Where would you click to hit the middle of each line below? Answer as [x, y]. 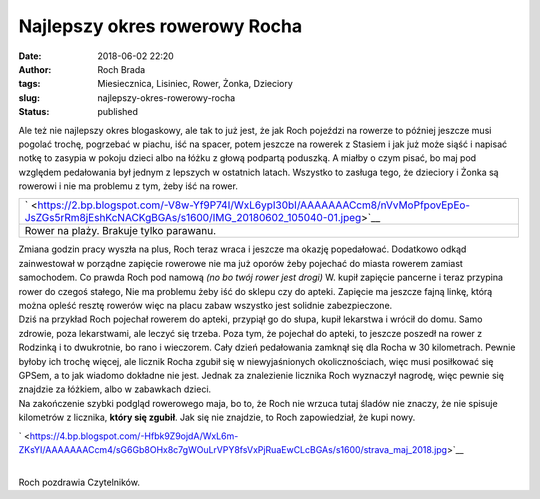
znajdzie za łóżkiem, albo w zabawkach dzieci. [115, 389]
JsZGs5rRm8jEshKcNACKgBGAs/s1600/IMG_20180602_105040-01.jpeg [193, 218]
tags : [29, 84]
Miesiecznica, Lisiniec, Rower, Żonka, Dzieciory [195, 84]
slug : [29, 97]
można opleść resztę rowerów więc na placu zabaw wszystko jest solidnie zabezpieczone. [205, 306]
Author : [35, 69]
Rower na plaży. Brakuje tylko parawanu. [120, 231]
